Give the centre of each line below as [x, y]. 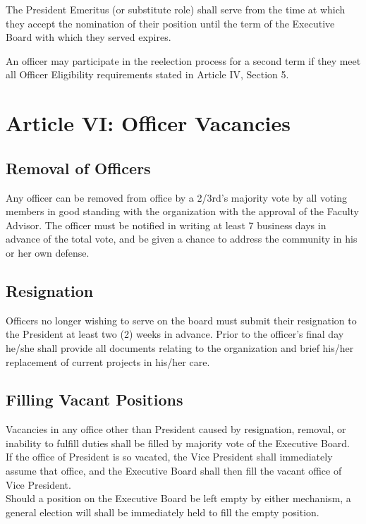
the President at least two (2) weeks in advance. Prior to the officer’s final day [175, 334]
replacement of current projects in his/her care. [108, 361]
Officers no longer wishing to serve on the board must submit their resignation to [181, 320]
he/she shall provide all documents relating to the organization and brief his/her [180, 347]
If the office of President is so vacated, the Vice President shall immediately [169, 457]
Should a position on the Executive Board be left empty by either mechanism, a [178, 498]
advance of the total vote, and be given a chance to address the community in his [182, 239]
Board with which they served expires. [89, 37]
